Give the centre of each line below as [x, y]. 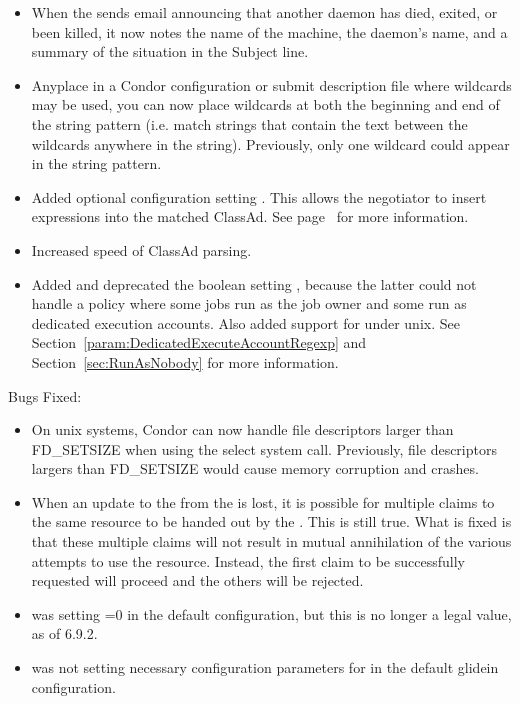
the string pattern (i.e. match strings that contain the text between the [249, 123]
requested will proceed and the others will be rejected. [197, 580]
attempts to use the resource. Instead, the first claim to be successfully [248, 560]
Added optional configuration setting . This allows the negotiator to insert [259, 196]
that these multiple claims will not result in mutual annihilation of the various [271, 541]
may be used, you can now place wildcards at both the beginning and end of [265, 104]
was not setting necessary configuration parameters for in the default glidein [265, 667]
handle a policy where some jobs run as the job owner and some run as [249, 303]
